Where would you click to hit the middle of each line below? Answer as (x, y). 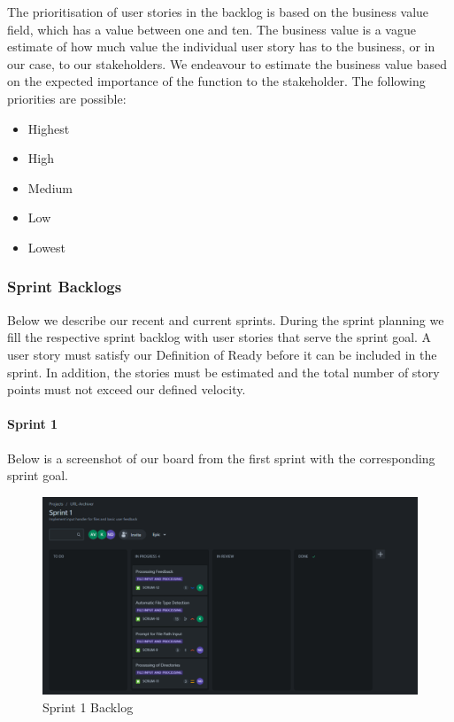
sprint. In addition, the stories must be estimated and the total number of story (223, 372)
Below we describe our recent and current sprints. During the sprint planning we (226, 319)
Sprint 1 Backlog (88, 706)
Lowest (47, 247)
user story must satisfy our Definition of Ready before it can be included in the (222, 354)
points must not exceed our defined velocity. (127, 389)
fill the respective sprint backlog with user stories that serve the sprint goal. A (219, 337)
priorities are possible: (67, 98)
